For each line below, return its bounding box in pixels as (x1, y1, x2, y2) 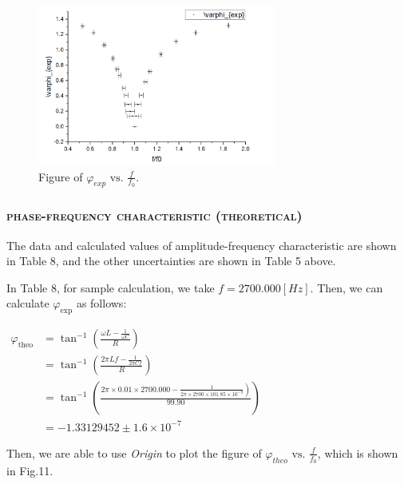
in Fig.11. (6, 462, 53, 478)
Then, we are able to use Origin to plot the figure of (6, 444, 262, 461)
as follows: (76, 295, 127, 311)
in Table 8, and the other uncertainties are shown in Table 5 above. (6, 252, 336, 269)
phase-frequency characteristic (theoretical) (6, 205, 303, 225)
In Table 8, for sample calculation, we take (6, 279, 215, 296)
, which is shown (317, 444, 398, 461)
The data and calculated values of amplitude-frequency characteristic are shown (6, 236, 397, 253)
